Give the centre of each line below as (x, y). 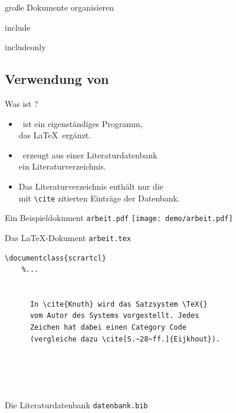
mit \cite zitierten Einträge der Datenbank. (99, 198)
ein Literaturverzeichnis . (62, 166)
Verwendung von (57, 79)
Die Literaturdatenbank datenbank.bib (76, 404)
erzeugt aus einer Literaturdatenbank (90, 155)
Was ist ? (22, 103)
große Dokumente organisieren (60, 7)
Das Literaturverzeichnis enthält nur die (91, 186)
